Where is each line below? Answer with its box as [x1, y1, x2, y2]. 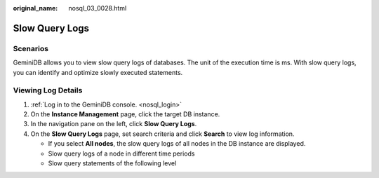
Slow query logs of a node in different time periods [48, 149, 195, 158]
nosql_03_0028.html [68, 4, 127, 12]
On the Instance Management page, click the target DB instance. [30, 110, 220, 118]
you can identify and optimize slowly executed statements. [13, 68, 183, 76]
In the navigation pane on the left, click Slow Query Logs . [30, 120, 197, 128]
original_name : [13, 4, 58, 12]
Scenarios [13, 43, 49, 53]
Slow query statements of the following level [48, 159, 177, 167]
